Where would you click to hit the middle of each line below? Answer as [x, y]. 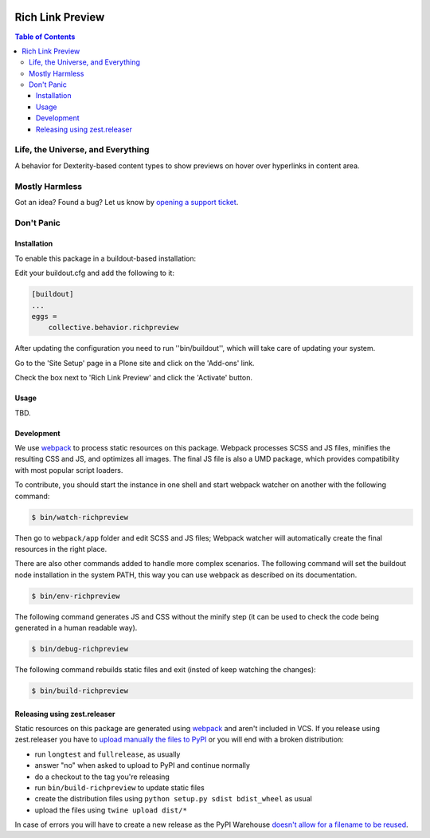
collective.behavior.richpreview [113, 328]
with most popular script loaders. [69, 470]
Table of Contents [45, 37]
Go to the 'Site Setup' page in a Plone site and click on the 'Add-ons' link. [135, 363]
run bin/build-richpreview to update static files [119, 787]
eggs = [44, 317]
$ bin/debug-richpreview [80, 649]
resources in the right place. [61, 549]
